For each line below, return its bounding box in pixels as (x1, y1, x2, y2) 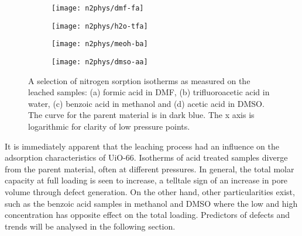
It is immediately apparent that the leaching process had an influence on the (5, 140, 279, 152)
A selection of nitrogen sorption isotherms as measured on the (28, 74, 250, 86)
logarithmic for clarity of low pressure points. (28, 120, 190, 132)
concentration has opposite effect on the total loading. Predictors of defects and (5, 209, 290, 221)
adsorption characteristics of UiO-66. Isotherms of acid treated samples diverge (5, 151, 288, 164)
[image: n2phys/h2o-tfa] (52, 22, 148, 30)
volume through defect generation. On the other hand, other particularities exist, (5, 185, 295, 197)
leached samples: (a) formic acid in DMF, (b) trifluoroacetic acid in (28, 86, 270, 98)
